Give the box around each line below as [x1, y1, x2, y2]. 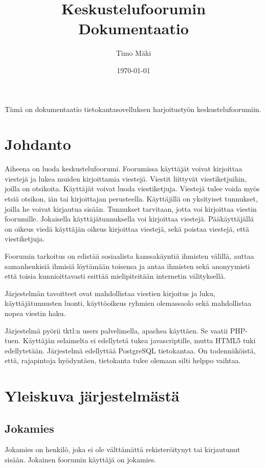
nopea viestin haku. [5, 307, 66, 318]
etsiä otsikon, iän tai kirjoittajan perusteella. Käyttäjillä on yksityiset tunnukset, [5, 193, 258, 204]
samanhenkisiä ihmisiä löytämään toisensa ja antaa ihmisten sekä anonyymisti [5, 260, 250, 271]
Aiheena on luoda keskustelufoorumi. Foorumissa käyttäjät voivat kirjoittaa [5, 163, 242, 174]
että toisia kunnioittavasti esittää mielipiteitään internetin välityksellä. [5, 271, 226, 281]
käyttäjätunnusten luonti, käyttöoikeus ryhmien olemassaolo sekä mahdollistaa [5, 298, 252, 308]
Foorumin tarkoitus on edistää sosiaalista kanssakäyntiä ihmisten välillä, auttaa [5, 250, 254, 261]
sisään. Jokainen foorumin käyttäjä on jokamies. [5, 454, 157, 465]
